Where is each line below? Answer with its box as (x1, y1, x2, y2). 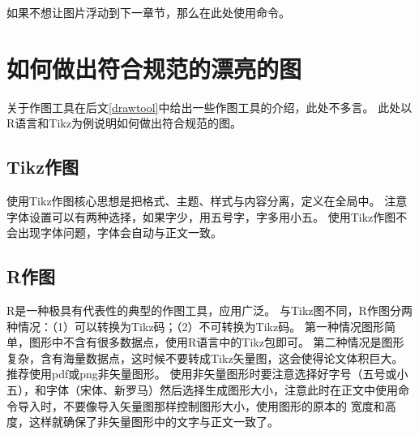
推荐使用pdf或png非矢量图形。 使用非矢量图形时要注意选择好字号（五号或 (6, 365, 397, 382)
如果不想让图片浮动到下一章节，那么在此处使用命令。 (6, 4, 290, 20)
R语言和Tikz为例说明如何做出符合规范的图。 (6, 114, 242, 131)
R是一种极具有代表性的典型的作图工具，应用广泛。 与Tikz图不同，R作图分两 (6, 302, 413, 319)
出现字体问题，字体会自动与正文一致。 (17, 224, 222, 241)
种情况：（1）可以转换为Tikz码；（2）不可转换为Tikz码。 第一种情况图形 (6, 317, 384, 334)
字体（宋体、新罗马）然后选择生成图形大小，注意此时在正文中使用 (45, 381, 398, 398)
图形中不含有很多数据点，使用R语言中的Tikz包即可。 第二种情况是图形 (28, 334, 404, 351)
